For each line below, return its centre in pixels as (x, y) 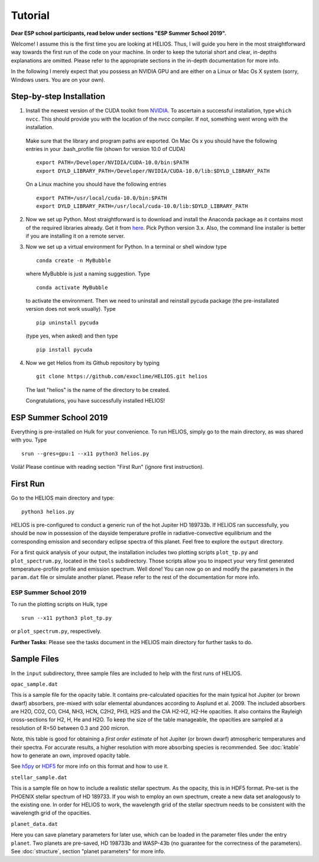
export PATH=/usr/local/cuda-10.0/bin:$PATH (102, 198)
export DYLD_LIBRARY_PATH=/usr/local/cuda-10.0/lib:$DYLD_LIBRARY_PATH (142, 206)
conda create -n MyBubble (74, 260)
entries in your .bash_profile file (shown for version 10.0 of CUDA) (106, 149)
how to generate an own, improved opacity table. (71, 755)
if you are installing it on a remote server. (75, 236)
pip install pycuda (64, 350)
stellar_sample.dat (39, 777)
